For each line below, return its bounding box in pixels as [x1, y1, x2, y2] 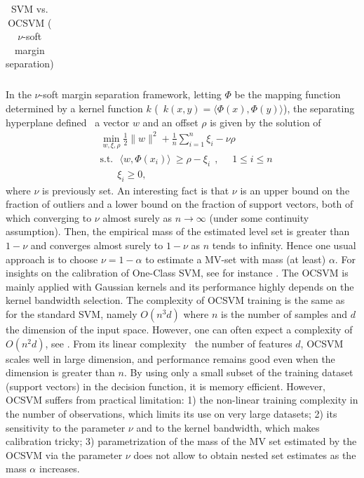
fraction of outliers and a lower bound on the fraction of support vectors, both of [6, 197, 353, 211]
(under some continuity [209, 210, 309, 225]
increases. [39, 461, 80, 476]
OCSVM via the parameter [6, 447, 123, 462]
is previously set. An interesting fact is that [42, 182, 229, 197]
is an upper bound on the [240, 182, 350, 197]
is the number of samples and [221, 307, 347, 321]
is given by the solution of [210, 114, 321, 129]
